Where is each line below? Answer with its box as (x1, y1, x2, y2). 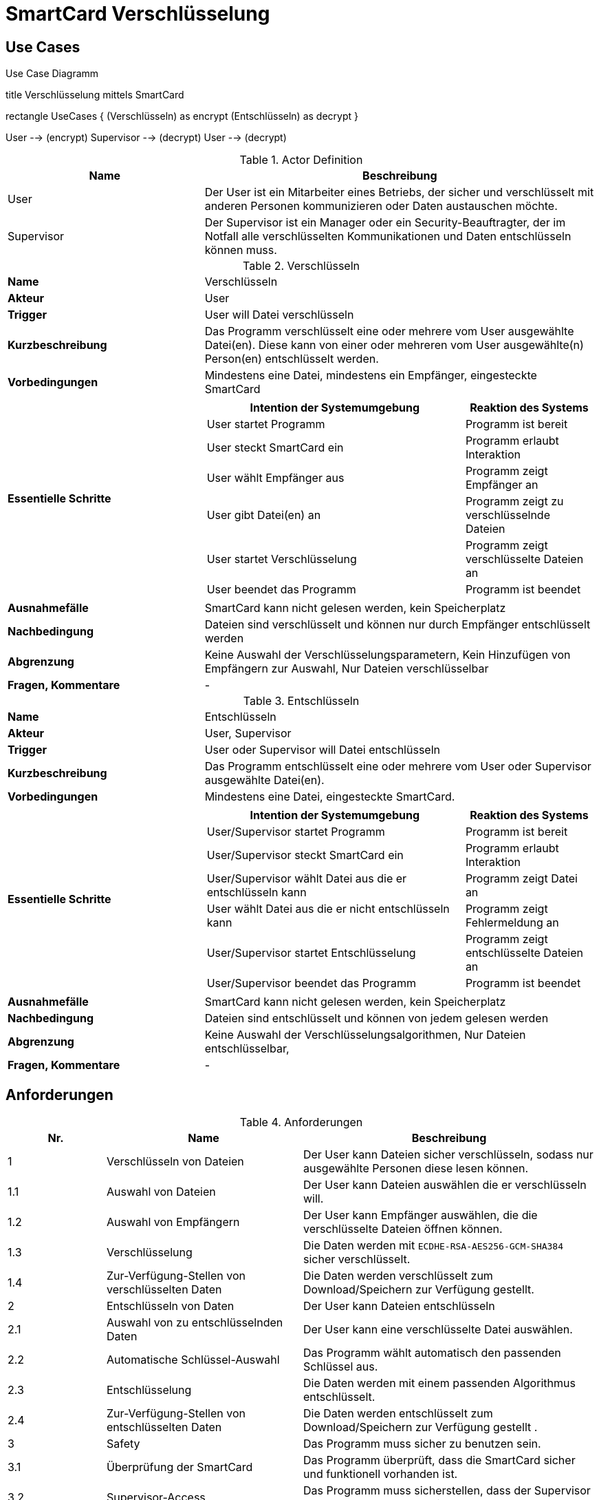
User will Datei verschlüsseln (204, 308, 354, 322)
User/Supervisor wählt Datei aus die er (206, 872, 407, 886)
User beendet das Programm (206, 582, 356, 597)
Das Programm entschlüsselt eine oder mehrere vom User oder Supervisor (204, 759, 591, 774)
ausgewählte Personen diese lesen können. (303, 1161, 529, 1176)
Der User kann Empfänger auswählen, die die (303, 1208, 538, 1223)
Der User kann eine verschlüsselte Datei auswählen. (303, 1322, 573, 1337)
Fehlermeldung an (465, 916, 559, 930)
